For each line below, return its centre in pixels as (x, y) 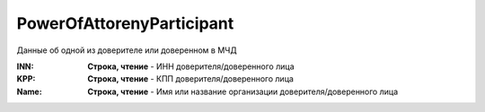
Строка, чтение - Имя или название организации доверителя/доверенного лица (243, 91)
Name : (29, 91)
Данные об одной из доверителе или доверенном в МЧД (127, 50)
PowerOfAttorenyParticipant (125, 23)
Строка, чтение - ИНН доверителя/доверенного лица (191, 66)
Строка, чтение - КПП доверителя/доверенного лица (190, 79)
